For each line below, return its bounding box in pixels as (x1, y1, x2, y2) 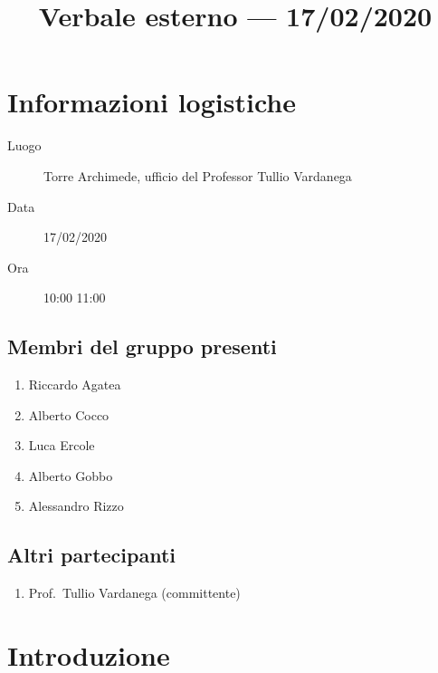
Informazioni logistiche (7, 83, 296, 120)
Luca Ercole (28, 436, 95, 455)
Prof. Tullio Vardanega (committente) (28, 583, 241, 602)
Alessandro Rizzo (28, 496, 124, 515)
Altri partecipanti (7, 541, 176, 569)
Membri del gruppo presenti (7, 332, 277, 361)
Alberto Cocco (28, 405, 109, 424)
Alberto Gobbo (28, 466, 113, 485)
